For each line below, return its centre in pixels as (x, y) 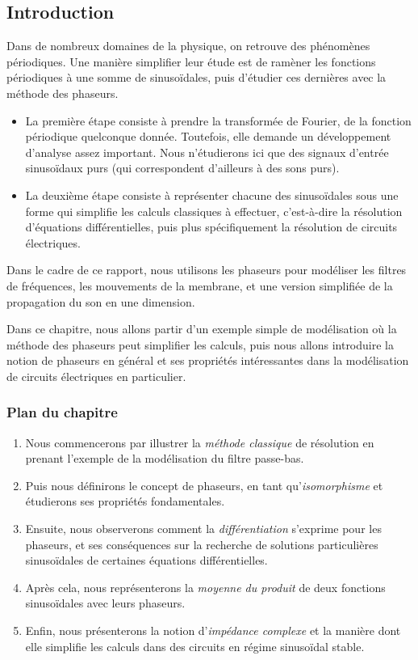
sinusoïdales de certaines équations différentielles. (146, 560)
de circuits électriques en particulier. (96, 376)
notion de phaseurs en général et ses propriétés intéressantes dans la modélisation (208, 360)
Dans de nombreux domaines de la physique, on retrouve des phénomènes (188, 46)
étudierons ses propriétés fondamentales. (125, 501)
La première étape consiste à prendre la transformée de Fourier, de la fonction (218, 120)
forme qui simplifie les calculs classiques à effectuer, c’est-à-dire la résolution (214, 211)
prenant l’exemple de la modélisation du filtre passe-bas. (165, 458)
